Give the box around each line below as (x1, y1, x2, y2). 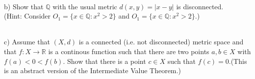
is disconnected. (176, 1, 224, 11)
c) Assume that (4, 37, 50, 47)
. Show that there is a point (63, 56, 146, 66)
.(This (229, 56, 247, 66)
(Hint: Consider (4, 11, 51, 21)
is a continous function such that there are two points (48, 46, 209, 56)
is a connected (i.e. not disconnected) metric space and (78, 37, 244, 47)
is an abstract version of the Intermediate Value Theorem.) (4, 65, 181, 76)
